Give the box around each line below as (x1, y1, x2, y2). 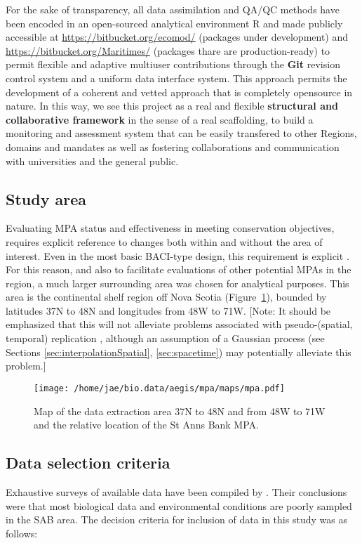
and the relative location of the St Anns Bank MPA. (34, 417, 259, 432)
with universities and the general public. (6, 153, 179, 168)
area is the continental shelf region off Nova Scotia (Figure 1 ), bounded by (6, 289, 327, 304)
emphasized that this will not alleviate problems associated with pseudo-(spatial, (6, 317, 353, 332)
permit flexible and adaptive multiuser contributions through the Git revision (6, 57, 340, 72)
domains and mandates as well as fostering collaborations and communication (6, 139, 340, 154)
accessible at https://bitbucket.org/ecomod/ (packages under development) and (6, 30, 349, 44)
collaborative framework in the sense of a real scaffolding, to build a (6, 112, 314, 126)
